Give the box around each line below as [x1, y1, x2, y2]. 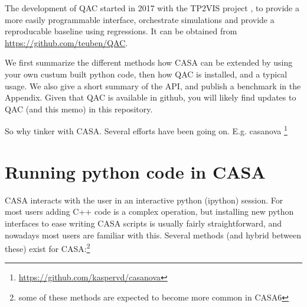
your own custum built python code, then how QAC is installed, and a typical [5, 67, 288, 80]
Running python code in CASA [5, 159, 266, 183]
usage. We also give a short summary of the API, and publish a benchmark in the [5, 79, 301, 92]
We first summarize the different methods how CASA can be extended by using [5, 56, 293, 69]
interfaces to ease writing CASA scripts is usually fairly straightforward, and [5, 216, 282, 229]
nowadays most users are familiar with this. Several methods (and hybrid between [5, 228, 301, 241]
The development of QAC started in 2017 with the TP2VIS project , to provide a [5, 2, 299, 14]
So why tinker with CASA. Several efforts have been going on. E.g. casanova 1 [5, 123, 288, 137]
